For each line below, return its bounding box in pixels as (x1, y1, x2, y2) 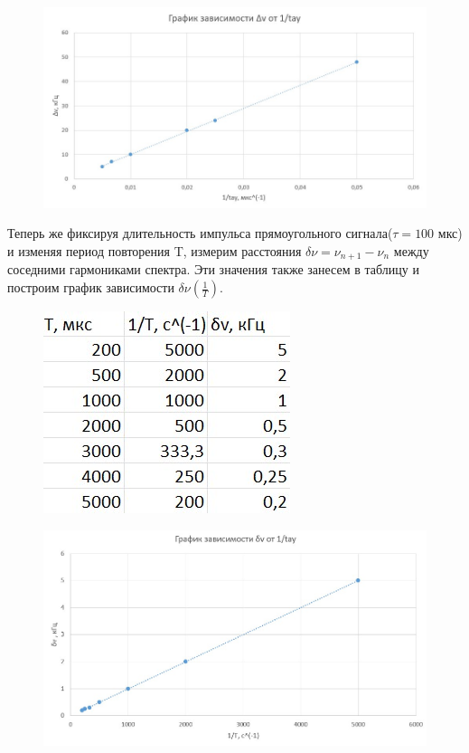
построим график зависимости (7, 278, 174, 297)
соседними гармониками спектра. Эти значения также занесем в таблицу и (7, 260, 419, 279)
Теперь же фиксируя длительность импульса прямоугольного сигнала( (7, 224, 393, 243)
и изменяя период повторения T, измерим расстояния (7, 242, 302, 260)
